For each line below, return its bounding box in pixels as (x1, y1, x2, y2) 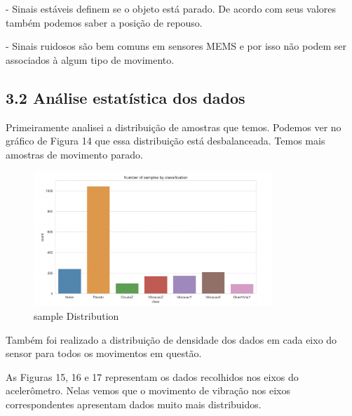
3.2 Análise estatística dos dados (6, 86, 245, 108)
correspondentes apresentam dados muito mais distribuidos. (6, 396, 262, 411)
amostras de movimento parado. (6, 147, 143, 161)
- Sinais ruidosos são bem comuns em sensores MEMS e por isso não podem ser (6, 39, 347, 53)
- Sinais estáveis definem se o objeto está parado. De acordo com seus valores (6, 1, 337, 15)
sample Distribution (34, 308, 119, 323)
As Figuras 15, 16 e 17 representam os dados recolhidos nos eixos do (6, 369, 299, 384)
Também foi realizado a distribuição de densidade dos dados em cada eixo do (6, 332, 337, 347)
